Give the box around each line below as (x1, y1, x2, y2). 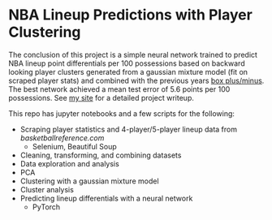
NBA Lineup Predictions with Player (8, 6, 253, 24)
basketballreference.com (19, 132, 105, 143)
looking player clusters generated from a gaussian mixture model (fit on (8, 67, 248, 76)
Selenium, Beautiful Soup (32, 141, 118, 151)
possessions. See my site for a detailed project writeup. (8, 93, 195, 102)
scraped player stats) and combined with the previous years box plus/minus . (8, 75, 265, 85)
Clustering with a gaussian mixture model (19, 176, 160, 186)
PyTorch (32, 201, 61, 212)
